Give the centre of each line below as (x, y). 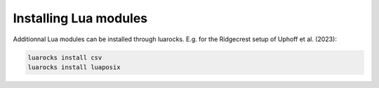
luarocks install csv (65, 57)
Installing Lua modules (80, 18)
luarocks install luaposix (74, 67)
